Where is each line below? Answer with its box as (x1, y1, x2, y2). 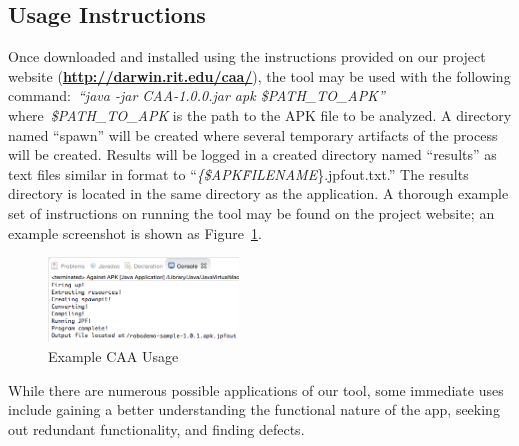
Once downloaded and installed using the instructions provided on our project (8, 46, 486, 67)
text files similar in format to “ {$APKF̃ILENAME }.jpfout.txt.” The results (8, 163, 469, 184)
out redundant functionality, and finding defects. (8, 418, 305, 439)
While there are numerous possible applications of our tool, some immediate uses (8, 379, 504, 400)
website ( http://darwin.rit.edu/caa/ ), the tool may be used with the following (8, 65, 511, 86)
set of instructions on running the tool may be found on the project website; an (8, 202, 495, 223)
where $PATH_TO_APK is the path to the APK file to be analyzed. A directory (8, 104, 512, 125)
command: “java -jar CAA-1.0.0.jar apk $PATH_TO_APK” (8, 85, 385, 106)
